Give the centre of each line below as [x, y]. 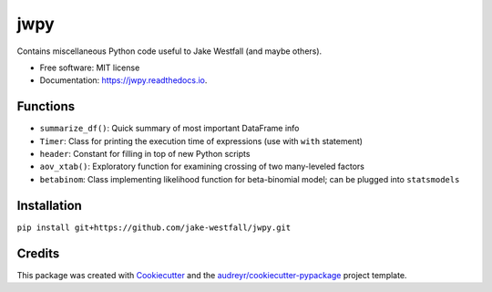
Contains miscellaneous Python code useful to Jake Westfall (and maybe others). [169, 51]
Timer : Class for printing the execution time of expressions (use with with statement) [201, 141]
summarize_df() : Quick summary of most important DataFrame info [169, 129]
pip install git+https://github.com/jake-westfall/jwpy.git [154, 227]
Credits [38, 253]
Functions [46, 106]
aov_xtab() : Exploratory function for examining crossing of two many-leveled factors [202, 167]
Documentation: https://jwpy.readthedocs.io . [123, 80]
